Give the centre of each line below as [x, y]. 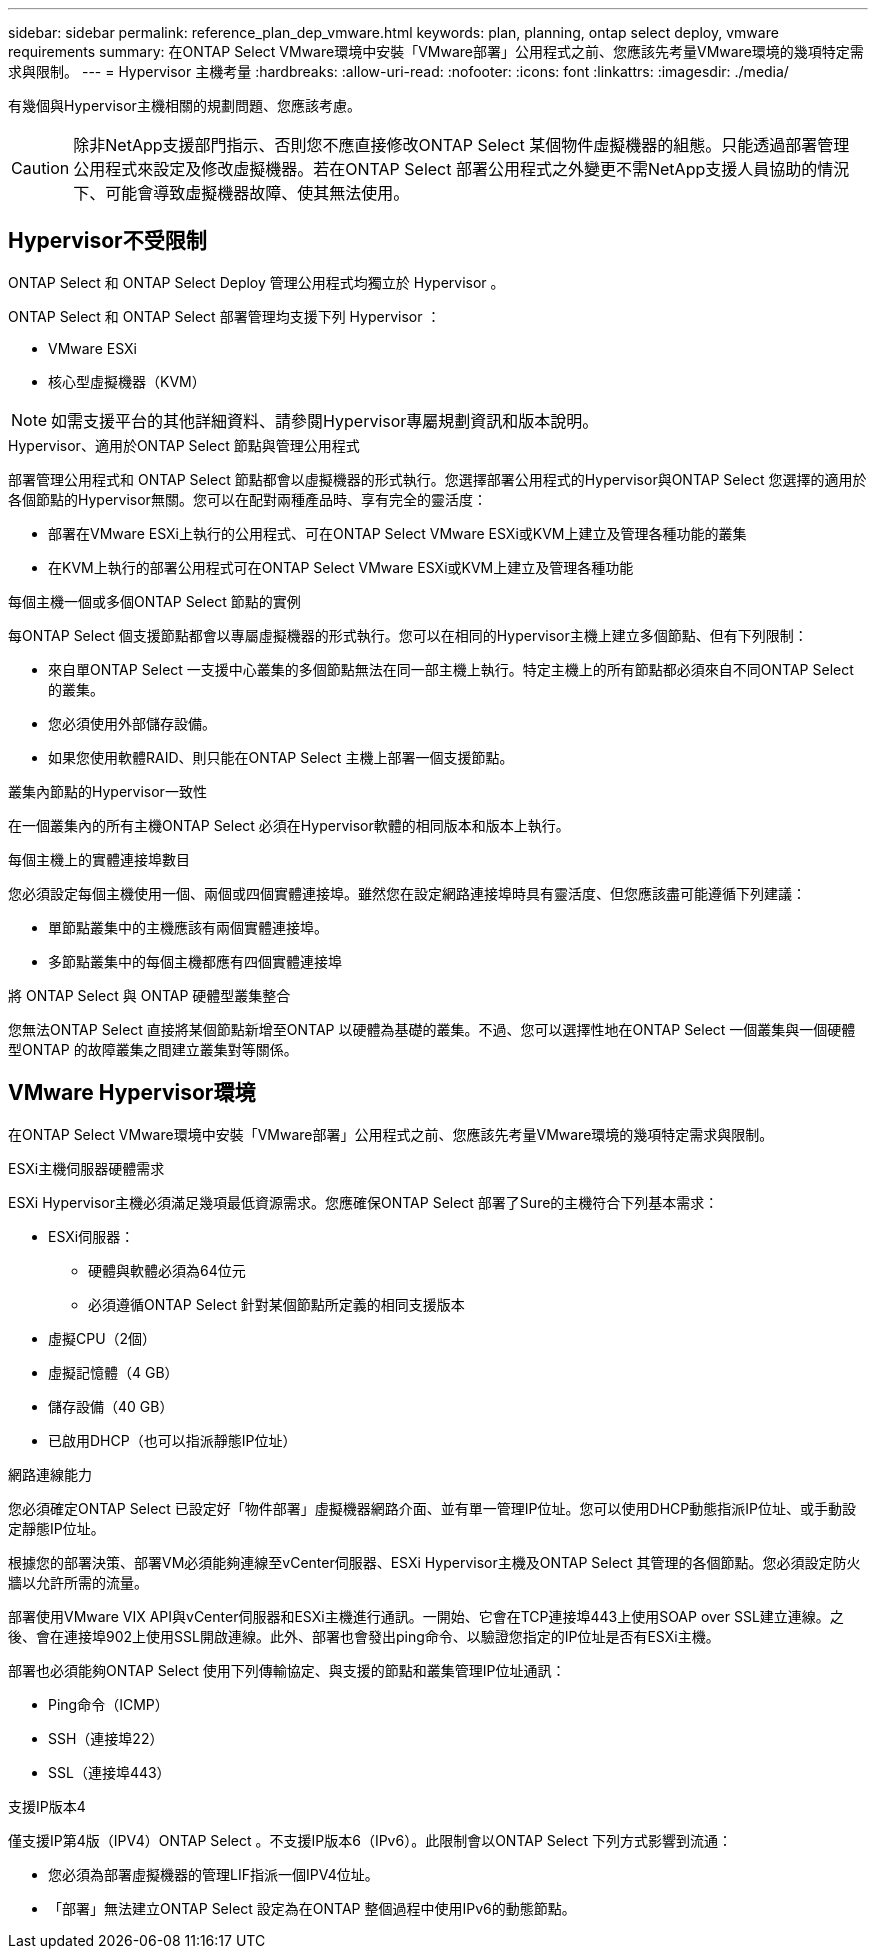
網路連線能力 [50, 1474]
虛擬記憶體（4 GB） [113, 1372]
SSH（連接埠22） [106, 1738]
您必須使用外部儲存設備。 [132, 723]
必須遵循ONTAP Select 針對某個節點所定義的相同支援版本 [276, 1304]
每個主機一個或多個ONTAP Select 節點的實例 [154, 601]
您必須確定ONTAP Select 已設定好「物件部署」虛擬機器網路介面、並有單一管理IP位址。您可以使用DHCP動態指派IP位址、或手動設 [432, 1508]
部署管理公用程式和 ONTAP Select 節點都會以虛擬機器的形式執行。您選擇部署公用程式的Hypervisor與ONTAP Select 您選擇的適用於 [437, 479]
